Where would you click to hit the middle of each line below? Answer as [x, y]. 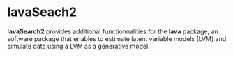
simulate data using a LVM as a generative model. [78, 46]
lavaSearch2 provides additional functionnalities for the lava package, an [113, 31]
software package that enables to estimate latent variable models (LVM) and [117, 38]
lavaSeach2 [42, 12]
